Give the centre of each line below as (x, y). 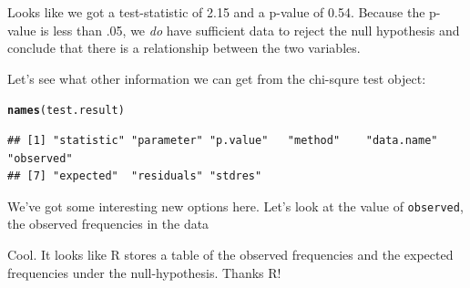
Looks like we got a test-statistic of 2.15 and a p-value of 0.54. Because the (216, 12)
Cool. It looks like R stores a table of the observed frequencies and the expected (230, 255)
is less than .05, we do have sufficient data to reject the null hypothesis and (250, 30)
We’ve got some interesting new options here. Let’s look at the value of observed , (235, 206)
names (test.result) (66, 111)
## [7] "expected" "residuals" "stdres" (135, 176)
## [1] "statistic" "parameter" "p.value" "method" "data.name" (223, 141)
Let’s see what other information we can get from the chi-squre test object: (217, 78)
